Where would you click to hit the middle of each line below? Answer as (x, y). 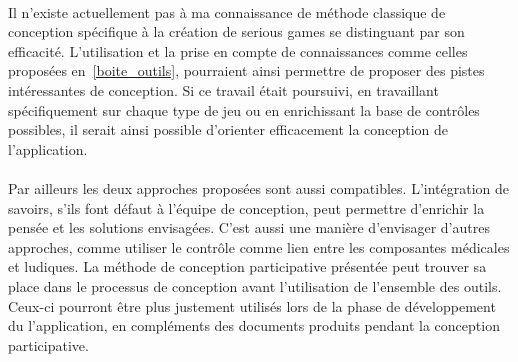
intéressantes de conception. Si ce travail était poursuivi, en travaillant (223, 89)
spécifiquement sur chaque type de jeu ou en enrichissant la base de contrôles (244, 109)
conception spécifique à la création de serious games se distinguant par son (236, 31)
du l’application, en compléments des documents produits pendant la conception (254, 325)
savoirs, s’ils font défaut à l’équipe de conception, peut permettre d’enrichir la (246, 207)
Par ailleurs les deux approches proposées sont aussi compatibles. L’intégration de (258, 187)
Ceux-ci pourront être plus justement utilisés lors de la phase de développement (252, 305)
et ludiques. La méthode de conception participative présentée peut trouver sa (247, 266)
